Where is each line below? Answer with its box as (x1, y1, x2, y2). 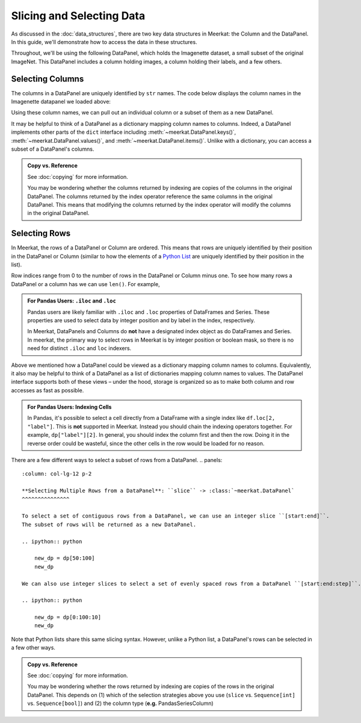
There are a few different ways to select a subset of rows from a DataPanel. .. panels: (11, 457, 223, 464)
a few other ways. (11, 644, 55, 651)
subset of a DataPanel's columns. (11, 145, 94, 152)
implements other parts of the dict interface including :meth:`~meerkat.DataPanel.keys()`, (11, 128, 236, 136)
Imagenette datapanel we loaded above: (11, 98, 111, 105)
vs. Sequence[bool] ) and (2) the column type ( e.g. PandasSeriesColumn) (27, 700, 214, 707)
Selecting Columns (11, 74, 84, 84)
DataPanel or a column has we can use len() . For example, (11, 280, 160, 287)
